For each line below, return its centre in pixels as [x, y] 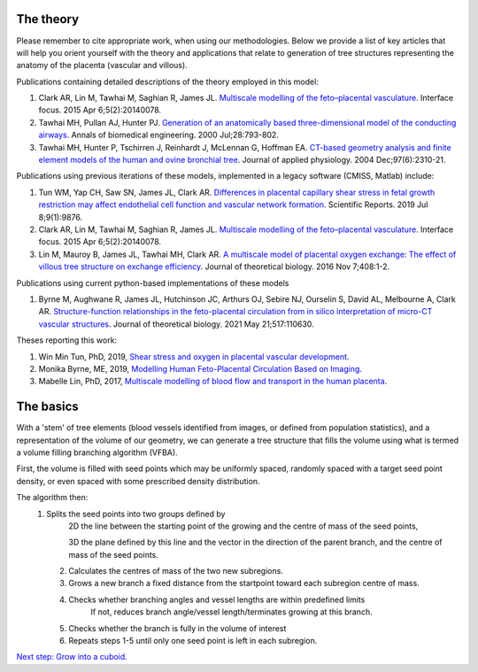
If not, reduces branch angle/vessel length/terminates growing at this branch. [231, 612]
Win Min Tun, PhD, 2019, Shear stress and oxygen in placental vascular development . [194, 356]
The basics [47, 407]
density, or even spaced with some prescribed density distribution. [138, 481]
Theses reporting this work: [67, 340]
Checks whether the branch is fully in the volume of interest [177, 628]
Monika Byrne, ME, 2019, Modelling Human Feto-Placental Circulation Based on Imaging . [200, 368]
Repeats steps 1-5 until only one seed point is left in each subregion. [193, 641]
